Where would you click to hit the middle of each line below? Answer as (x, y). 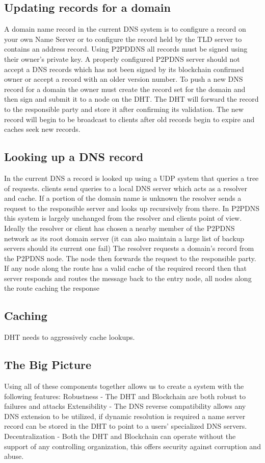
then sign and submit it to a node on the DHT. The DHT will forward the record (131, 99)
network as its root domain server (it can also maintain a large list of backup (124, 238)
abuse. (14, 456)
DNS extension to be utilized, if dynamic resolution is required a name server (125, 416)
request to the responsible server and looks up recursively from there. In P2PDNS (132, 208)
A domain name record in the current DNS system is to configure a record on (125, 29)
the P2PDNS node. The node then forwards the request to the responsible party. (130, 258)
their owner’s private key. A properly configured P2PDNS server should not (122, 59)
